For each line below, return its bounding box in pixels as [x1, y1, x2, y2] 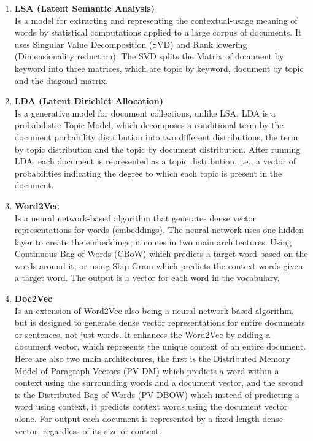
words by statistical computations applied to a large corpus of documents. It [14, 26, 302, 39]
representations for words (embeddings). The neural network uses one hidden [14, 223, 304, 236]
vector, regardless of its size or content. [14, 424, 161, 437]
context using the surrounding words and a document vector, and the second [14, 376, 303, 389]
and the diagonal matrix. [14, 74, 108, 86]
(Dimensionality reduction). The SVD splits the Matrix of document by [14, 50, 284, 63]
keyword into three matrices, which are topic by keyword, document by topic [14, 61, 304, 74]
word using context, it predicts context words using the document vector [14, 400, 288, 413]
